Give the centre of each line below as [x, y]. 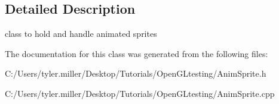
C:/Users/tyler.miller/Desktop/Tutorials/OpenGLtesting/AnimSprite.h [136, 73]
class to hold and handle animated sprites [81, 34]
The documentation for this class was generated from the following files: [137, 53]
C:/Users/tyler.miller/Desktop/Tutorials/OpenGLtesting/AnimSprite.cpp [140, 93]
